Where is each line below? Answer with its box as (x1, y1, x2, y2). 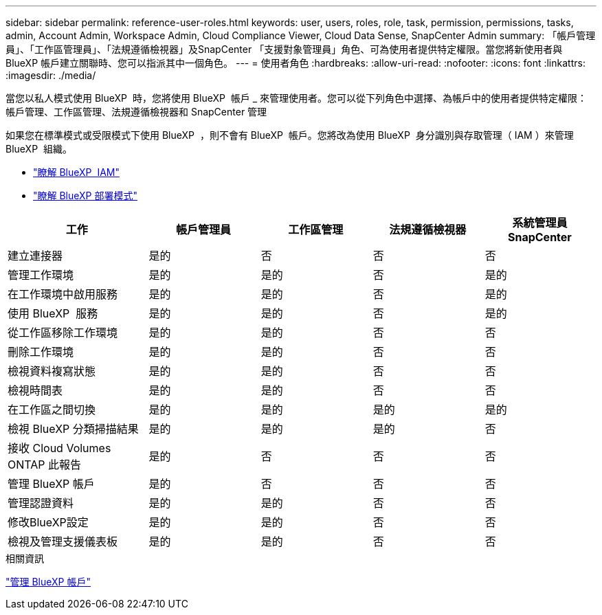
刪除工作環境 (8, 345, 74, 359)
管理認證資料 (8, 496, 74, 510)
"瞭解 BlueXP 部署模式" (33, 190, 138, 201)
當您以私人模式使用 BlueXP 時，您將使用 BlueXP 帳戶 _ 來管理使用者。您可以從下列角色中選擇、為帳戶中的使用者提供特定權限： (5, 92, 588, 104)
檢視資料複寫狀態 (8, 364, 96, 378)
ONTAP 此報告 (8, 458, 82, 471)
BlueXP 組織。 (5, 143, 72, 155)
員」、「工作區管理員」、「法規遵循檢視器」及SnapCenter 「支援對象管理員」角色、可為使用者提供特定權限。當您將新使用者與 (5, 43, 563, 55)
